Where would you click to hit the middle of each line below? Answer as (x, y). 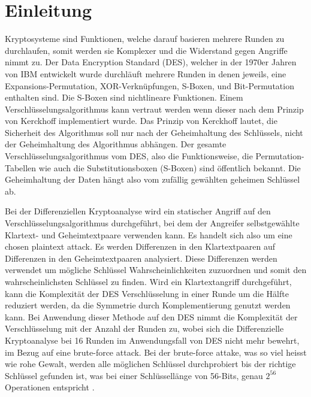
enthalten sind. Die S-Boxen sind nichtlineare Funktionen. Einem (124, 97)
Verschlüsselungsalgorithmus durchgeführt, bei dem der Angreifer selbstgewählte (152, 223)
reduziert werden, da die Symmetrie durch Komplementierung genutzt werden (148, 305)
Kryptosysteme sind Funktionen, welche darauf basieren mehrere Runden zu (145, 39)
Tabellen (21, 167)
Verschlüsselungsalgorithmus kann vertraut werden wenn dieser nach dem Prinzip (154, 109)
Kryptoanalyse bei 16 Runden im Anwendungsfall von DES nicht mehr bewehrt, (152, 340)
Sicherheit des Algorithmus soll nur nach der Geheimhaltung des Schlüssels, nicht (154, 132)
